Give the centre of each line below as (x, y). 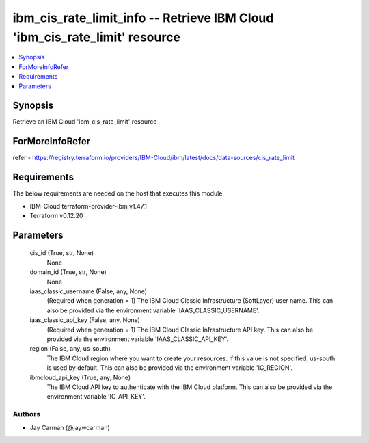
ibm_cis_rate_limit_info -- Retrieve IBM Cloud (143, 18)
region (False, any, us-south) (70, 349)
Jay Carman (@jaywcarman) (70, 428)
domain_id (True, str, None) (68, 272)
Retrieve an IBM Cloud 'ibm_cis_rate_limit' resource (85, 122)
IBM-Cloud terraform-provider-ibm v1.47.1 (88, 206)
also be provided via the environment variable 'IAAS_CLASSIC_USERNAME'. (153, 310)
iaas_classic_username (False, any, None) (88, 291)
